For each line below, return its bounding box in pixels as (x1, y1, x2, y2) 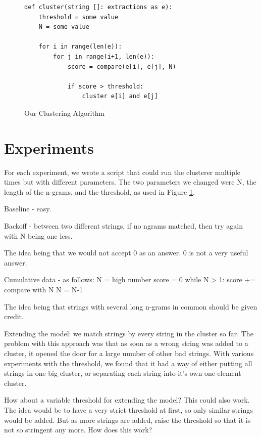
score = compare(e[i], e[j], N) (67, 63, 176, 70)
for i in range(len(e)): (38, 43, 122, 51)
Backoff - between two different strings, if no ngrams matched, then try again (4, 221, 243, 231)
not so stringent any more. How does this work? (4, 424, 152, 435)
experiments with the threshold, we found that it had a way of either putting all (4, 358, 252, 368)
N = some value (38, 23, 89, 31)
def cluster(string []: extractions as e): (24, 4, 173, 11)
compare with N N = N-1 (4, 284, 83, 294)
